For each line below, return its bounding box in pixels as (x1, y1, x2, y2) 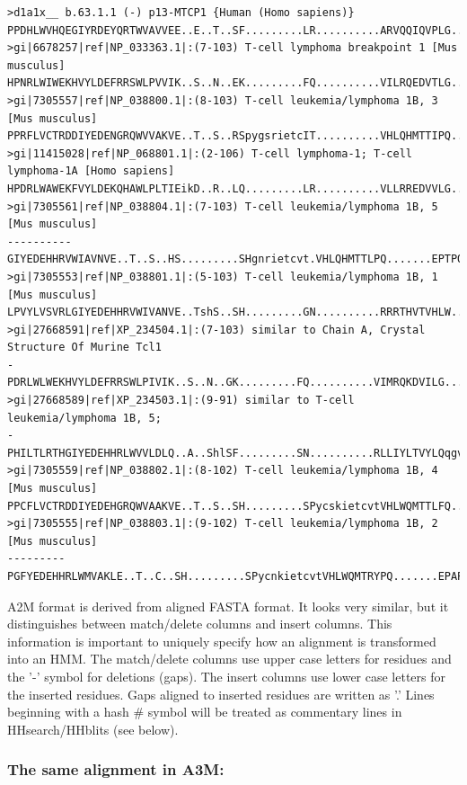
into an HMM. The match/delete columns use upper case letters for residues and (7, 649, 452, 668)
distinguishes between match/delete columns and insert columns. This (7, 614, 392, 633)
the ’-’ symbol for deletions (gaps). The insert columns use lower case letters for (7, 666, 446, 685)
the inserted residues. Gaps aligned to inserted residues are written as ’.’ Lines (7, 684, 435, 703)
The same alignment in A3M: (7, 758, 225, 781)
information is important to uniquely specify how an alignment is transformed (7, 631, 436, 650)
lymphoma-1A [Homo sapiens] (7, 165, 175, 178)
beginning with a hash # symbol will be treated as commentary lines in (7, 702, 402, 721)
